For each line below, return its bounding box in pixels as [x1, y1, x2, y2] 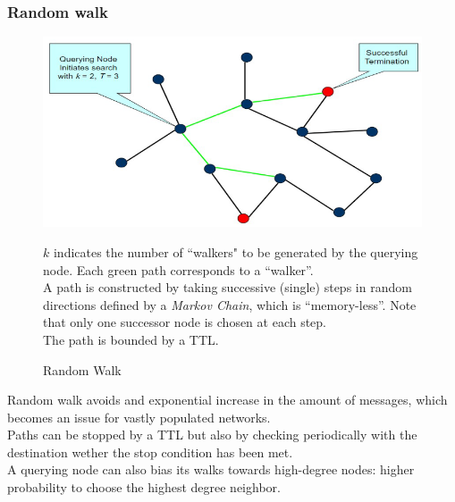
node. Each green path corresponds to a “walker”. [43, 260, 314, 279]
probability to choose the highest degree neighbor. [7, 478, 281, 497]
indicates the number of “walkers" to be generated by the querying [53, 242, 418, 261]
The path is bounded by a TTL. [43, 330, 219, 348]
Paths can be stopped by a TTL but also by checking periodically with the [7, 425, 417, 444]
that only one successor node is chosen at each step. [43, 313, 327, 331]
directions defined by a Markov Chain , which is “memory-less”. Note [43, 295, 417, 314]
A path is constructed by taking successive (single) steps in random [43, 278, 412, 297]
